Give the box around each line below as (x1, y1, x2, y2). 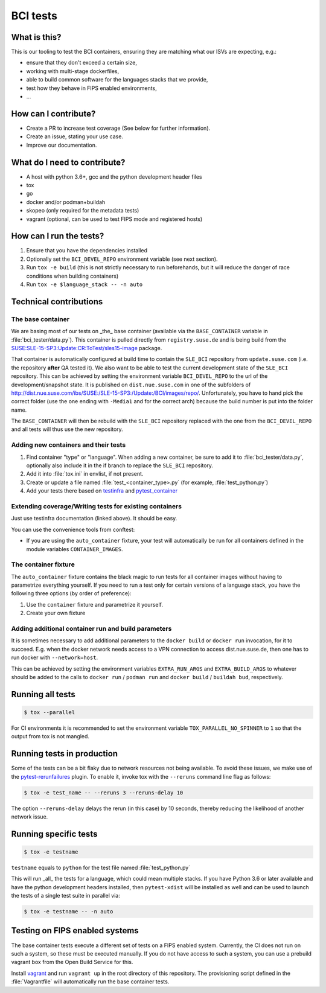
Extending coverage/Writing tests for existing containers (11, 502, 182, 510)
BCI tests (11, 9, 57, 22)
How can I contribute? (11, 109, 96, 119)
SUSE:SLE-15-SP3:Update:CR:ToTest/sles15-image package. (11, 344, 162, 351)
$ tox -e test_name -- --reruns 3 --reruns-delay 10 (24, 789, 184, 796)
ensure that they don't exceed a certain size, (26, 59, 138, 66)
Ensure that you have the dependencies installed (26, 247, 148, 254)
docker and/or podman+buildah (26, 198, 106, 205)
